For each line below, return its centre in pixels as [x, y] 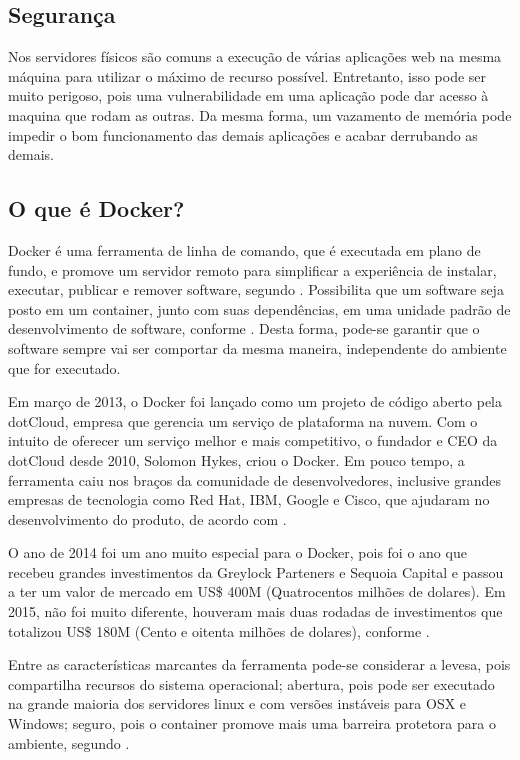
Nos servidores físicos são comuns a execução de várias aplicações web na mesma [255, 56]
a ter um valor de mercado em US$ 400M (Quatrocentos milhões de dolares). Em [257, 591]
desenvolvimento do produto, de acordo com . [147, 518]
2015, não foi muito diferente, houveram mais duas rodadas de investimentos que [255, 611]
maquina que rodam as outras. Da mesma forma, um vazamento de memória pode [260, 114]
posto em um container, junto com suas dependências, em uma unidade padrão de [259, 308]
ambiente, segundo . [69, 742]
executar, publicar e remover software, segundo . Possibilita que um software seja [256, 289]
